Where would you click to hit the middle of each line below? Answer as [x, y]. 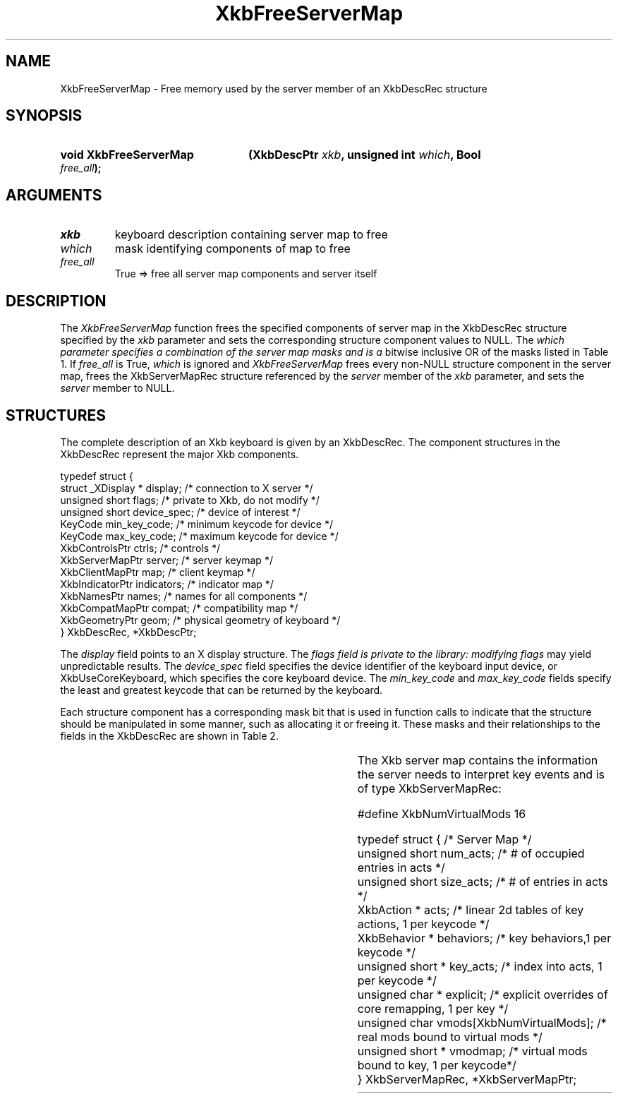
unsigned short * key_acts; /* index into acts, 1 [480, 966]
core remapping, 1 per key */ [433, 1008]
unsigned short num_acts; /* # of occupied [471, 853]
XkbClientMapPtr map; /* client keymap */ [158, 572]
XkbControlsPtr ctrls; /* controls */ [140, 548]
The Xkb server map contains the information [478, 760]
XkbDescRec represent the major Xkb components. [180, 454]
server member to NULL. [117, 388]
